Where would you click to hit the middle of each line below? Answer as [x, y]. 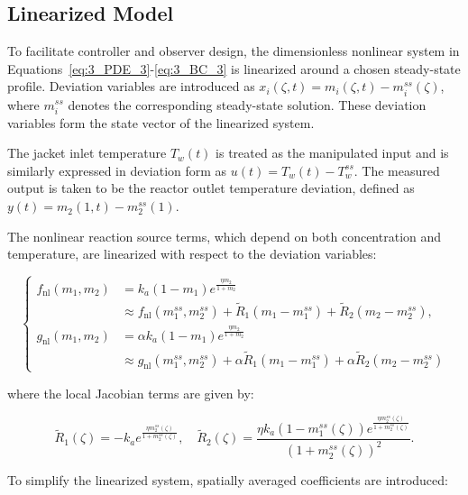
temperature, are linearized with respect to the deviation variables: [192, 254]
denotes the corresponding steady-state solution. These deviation [247, 104]
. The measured [397, 170]
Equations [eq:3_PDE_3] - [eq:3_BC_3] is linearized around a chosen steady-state [234, 68]
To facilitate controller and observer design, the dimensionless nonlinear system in [234, 51]
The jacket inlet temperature [87, 153]
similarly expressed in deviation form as [117, 170]
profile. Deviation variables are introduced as [131, 86]
